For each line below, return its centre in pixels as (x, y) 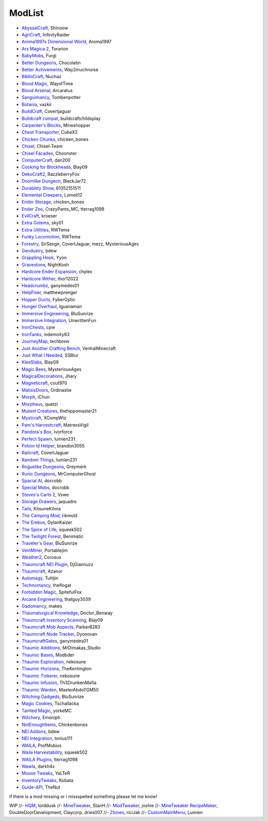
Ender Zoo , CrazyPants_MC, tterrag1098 (63, 209)
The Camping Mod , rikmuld (50, 515)
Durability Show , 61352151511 (51, 188)
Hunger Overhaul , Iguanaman (52, 307)
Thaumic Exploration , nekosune (54, 662)
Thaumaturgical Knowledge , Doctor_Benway (67, 613)
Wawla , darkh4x (38, 766)
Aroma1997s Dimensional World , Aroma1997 (67, 42)
